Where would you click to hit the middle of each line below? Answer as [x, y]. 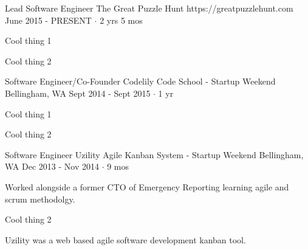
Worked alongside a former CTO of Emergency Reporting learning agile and [147, 186]
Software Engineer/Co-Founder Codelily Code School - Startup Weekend [140, 81]
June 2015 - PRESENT [48, 20]
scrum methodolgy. [40, 199]
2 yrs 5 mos [121, 20]
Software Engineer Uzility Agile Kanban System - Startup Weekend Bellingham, [154, 154]
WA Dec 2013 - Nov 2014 [52, 166]
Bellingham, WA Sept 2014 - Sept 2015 [78, 93]
